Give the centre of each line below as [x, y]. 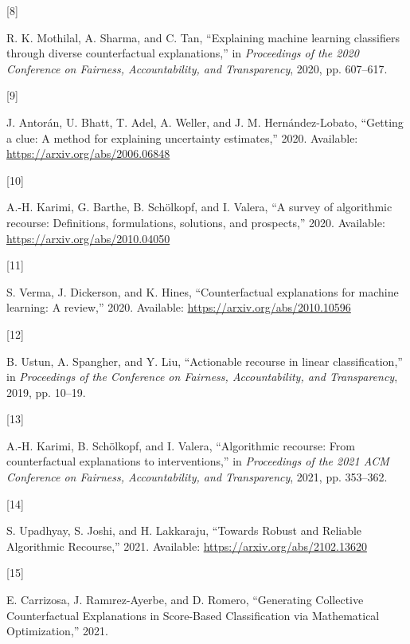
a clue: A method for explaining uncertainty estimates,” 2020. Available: [182, 137]
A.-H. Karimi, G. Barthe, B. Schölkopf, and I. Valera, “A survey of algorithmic [199, 207]
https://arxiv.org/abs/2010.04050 [88, 238]
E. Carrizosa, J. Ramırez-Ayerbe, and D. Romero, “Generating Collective [185, 600]
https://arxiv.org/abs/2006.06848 [88, 153]
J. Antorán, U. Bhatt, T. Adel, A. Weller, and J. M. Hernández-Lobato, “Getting [205, 122]
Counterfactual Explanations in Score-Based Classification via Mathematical [193, 615]
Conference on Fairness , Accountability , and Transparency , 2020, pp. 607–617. [197, 68]
